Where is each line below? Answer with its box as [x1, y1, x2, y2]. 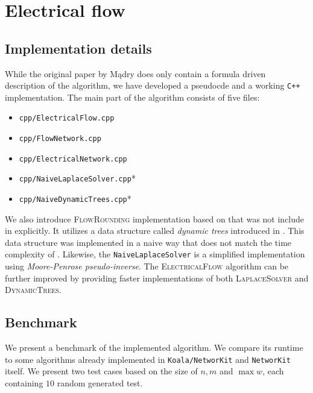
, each [262, 365, 284, 377]
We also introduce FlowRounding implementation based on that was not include [5, 212, 305, 225]
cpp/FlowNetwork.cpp [19, 134, 101, 143]
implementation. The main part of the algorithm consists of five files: [5, 90, 260, 103]
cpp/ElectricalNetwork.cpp [19, 154, 127, 163]
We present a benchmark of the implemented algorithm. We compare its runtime [5, 341, 303, 354]
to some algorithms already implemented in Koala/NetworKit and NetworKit [5, 353, 291, 365]
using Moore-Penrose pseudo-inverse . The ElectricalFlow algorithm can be [5, 260, 289, 272]
